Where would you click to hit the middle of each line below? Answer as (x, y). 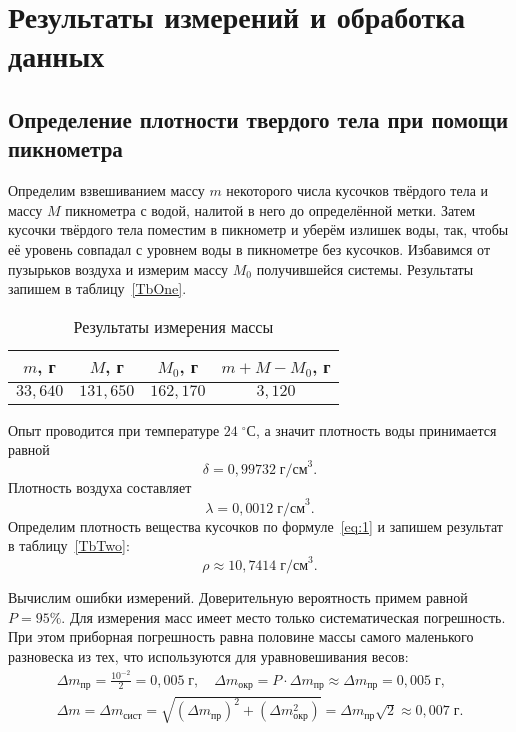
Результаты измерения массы (173, 326)
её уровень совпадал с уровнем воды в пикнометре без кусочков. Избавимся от (249, 248)
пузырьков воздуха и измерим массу (118, 268)
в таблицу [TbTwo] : (69, 545)
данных (56, 55)
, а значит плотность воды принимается (376, 429)
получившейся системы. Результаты (365, 268)
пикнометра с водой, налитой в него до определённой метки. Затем (270, 209)
